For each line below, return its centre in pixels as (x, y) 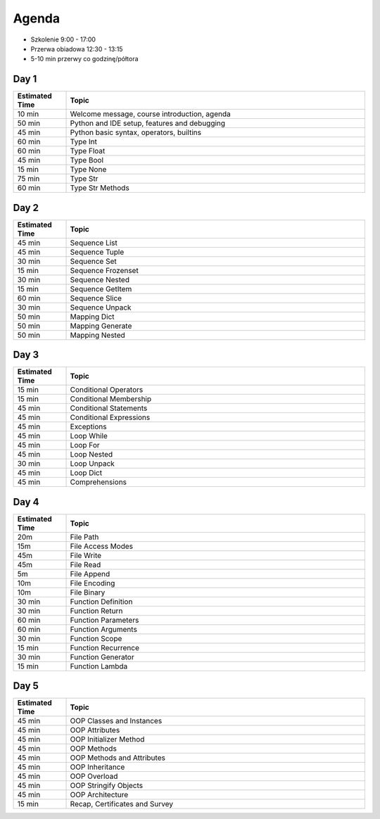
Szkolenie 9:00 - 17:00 (63, 39)
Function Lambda (99, 666)
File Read (85, 564)
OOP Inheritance (97, 767)
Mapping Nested (98, 335)
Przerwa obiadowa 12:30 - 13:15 (77, 49)
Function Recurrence (105, 647)
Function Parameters (104, 620)
